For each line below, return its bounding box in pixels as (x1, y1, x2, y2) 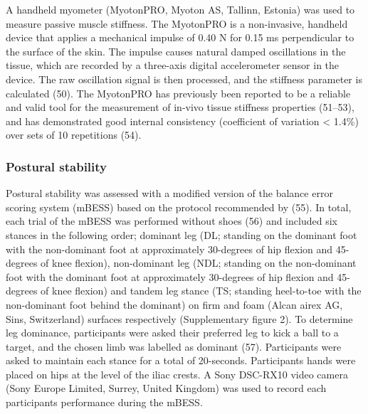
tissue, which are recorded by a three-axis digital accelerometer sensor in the (6, 58, 340, 73)
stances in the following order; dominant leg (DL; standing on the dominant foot (6, 227, 357, 242)
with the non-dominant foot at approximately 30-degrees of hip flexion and (6, 241, 333, 256)
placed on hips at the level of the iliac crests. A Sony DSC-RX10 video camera (6, 366, 348, 381)
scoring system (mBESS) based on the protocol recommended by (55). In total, (6, 199, 352, 214)
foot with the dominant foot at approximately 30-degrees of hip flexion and (6, 269, 334, 284)
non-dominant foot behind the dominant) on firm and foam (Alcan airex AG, (6, 297, 343, 312)
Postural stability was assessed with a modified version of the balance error (6, 186, 333, 201)
